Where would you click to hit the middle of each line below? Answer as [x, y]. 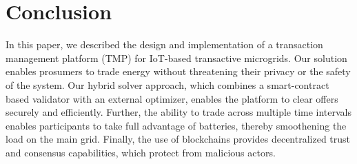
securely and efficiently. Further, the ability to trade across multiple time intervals [179, 112]
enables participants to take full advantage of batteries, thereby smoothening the [176, 125]
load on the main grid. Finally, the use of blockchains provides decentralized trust [178, 139]
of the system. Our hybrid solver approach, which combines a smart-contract [167, 84]
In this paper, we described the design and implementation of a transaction [164, 44]
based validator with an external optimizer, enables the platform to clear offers [172, 98]
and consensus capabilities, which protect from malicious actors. [141, 152]
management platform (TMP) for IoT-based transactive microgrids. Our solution [176, 58]
